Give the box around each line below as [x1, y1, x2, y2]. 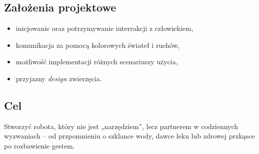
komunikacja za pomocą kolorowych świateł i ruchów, [15, 39, 180, 50]
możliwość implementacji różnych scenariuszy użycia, [15, 56, 178, 67]
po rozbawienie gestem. [4, 140, 75, 151]
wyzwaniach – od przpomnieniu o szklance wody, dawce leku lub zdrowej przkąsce [4, 131, 255, 141]
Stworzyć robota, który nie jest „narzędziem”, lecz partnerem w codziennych [4, 121, 238, 131]
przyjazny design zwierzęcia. [15, 73, 102, 83]
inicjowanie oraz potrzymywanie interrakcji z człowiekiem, [15, 23, 193, 33]
